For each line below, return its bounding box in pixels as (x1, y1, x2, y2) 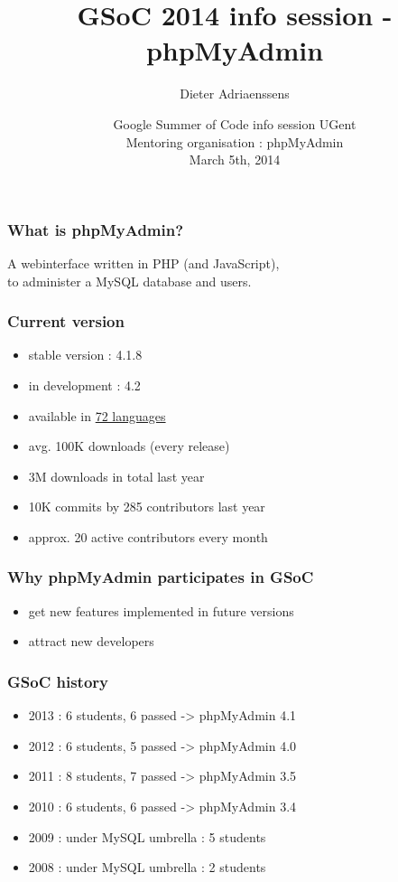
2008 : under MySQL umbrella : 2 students (28, 858, 266, 877)
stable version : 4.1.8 (28, 345, 143, 364)
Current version (7, 310, 125, 333)
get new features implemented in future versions (28, 601, 294, 620)
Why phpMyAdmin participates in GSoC (7, 566, 314, 588)
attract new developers (28, 632, 154, 651)
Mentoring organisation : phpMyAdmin (125, 132, 344, 151)
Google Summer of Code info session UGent (113, 114, 356, 133)
